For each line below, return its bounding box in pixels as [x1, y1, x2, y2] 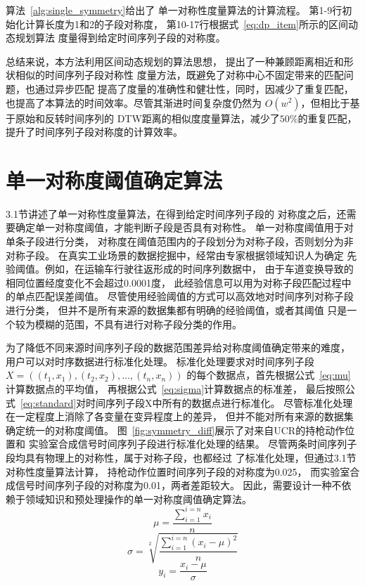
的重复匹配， [297, 110, 357, 125]
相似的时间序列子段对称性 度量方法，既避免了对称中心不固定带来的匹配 [15, 67, 344, 82]
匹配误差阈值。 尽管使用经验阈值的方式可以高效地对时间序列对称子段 [34, 289, 354, 304]
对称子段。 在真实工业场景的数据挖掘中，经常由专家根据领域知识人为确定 [6, 247, 344, 262]
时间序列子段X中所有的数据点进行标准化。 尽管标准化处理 [86, 395, 353, 410]
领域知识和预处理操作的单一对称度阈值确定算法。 [25, 491, 252, 506]
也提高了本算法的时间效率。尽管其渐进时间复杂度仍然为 [6, 95, 262, 110]
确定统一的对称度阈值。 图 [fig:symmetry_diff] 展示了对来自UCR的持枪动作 [6, 422, 345, 437]
